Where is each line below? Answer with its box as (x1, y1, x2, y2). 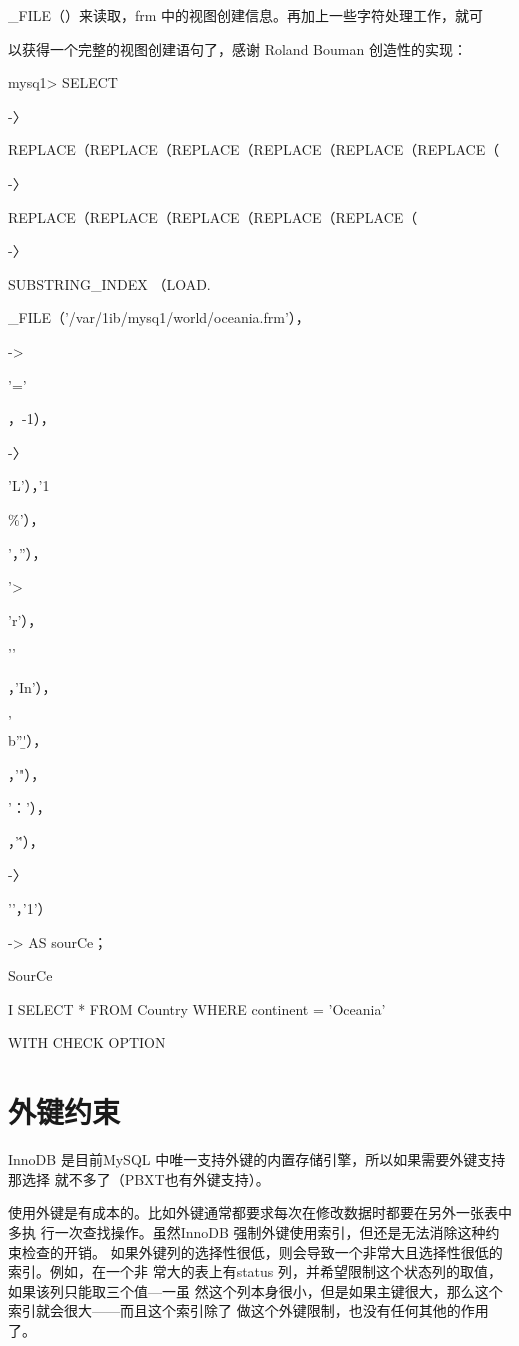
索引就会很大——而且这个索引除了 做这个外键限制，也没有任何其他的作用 (8, 1300, 489, 1321)
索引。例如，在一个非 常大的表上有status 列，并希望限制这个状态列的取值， (8, 1261, 503, 1282)
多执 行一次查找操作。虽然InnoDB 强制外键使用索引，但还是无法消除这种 (8, 1221, 486, 1242)
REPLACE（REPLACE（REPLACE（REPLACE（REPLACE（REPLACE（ (8, 139, 500, 160)
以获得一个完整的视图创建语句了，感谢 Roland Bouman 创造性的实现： (8, 38, 467, 59)
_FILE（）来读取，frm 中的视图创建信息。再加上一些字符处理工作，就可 (8, 5, 484, 25)
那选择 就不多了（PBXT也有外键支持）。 (8, 1168, 270, 1189)
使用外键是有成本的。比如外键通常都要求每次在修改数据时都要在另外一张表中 (8, 1202, 512, 1223)
